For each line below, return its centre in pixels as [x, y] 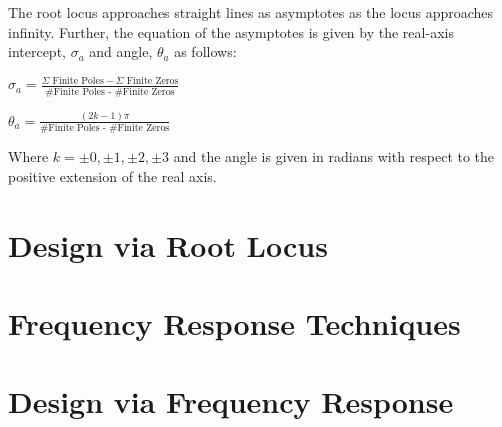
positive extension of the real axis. [112, 175]
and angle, [121, 51]
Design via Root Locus [168, 244]
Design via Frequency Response [231, 401]
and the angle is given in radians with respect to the [334, 156]
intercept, [37, 51]
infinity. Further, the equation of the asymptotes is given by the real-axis [231, 31]
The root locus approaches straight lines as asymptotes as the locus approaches [251, 12]
